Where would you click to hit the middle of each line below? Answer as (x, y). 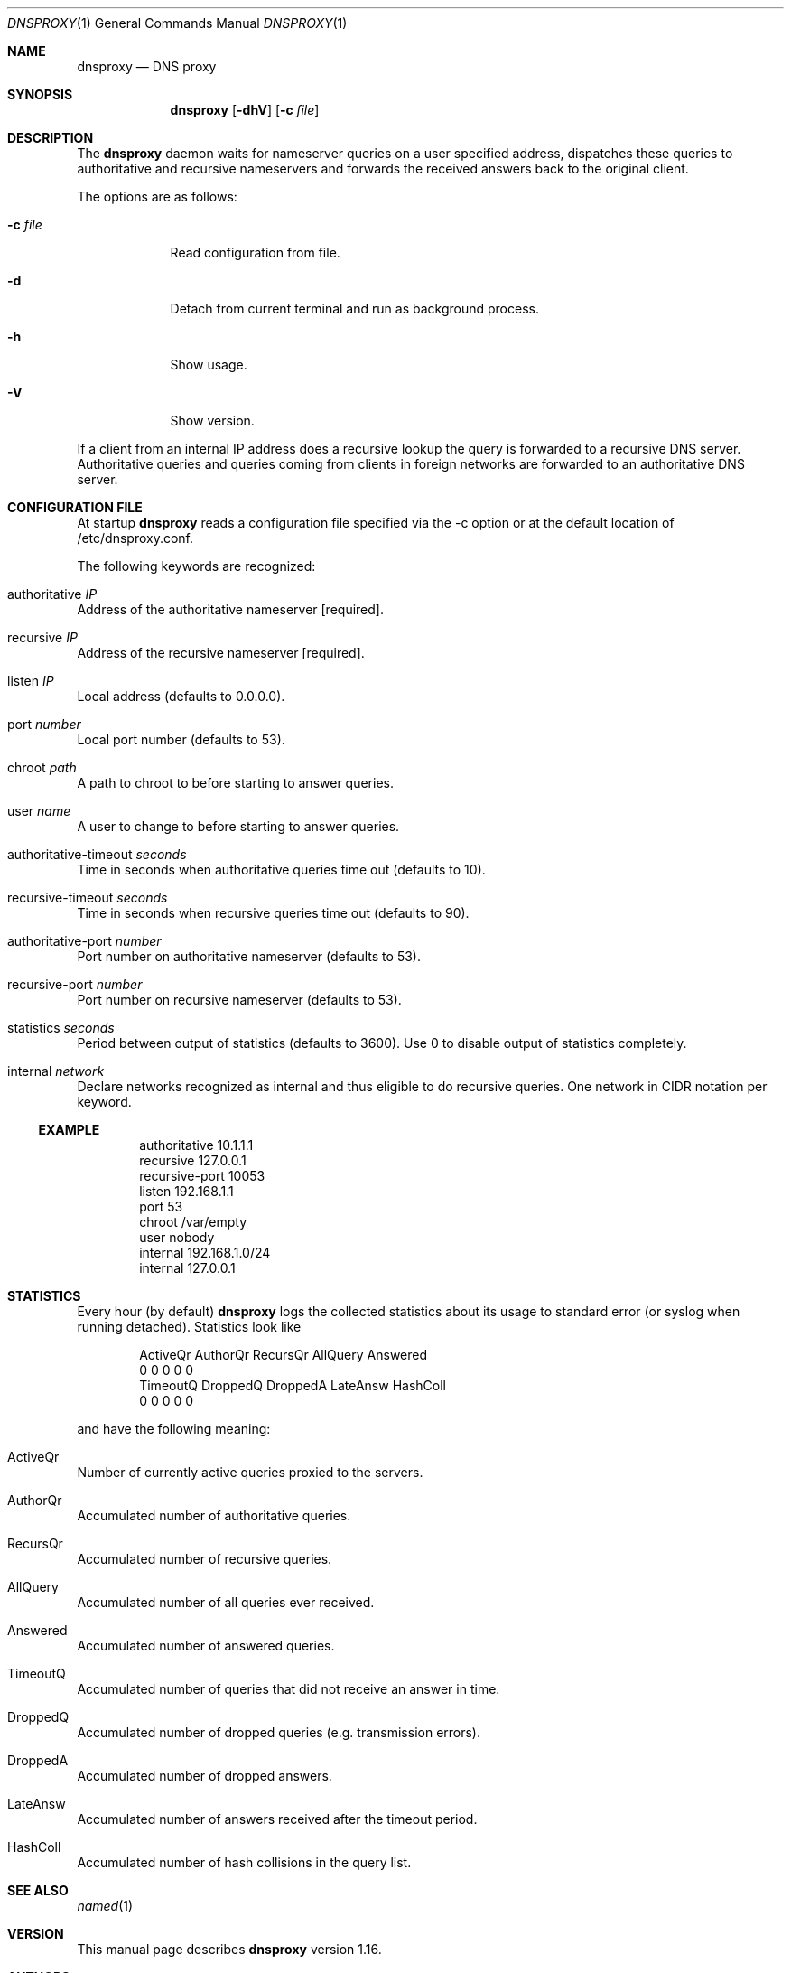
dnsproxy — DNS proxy (147, 66)
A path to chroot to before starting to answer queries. (235, 783)
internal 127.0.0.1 (187, 1268)
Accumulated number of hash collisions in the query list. (244, 1862)
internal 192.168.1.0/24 (205, 1253)
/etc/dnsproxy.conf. (135, 538)
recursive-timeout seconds (88, 898)
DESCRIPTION (51, 138)
